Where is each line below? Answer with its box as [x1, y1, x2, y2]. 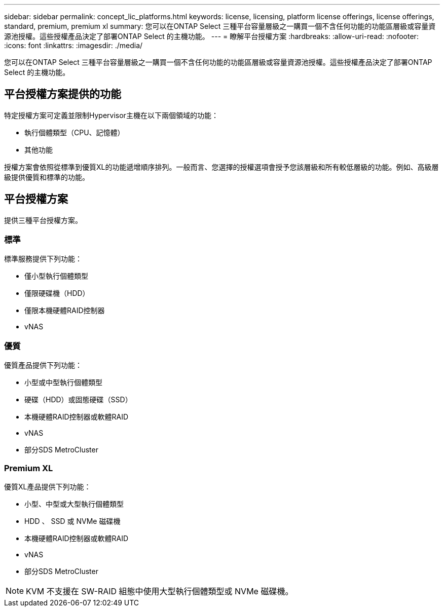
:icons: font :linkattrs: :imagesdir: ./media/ [4, 41, 143, 50]
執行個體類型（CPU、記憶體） [24, 128, 125, 137]
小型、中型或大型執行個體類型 [24, 499, 124, 508]
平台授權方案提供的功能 [4, 88, 121, 101]
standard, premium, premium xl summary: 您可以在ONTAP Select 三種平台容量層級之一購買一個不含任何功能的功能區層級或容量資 [4, 22, 436, 30]
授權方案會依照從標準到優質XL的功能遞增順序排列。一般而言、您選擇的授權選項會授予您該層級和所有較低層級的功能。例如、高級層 [4, 162, 439, 171]
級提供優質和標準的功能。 [4, 172, 89, 181]
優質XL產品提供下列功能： [4, 482, 91, 491]
